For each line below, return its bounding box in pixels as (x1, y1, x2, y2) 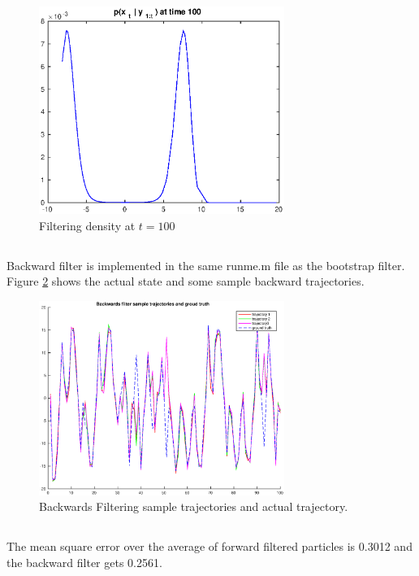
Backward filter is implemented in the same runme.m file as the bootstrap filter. (6, 256, 405, 273)
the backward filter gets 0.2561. (6, 554, 162, 571)
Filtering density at (39, 216, 136, 233)
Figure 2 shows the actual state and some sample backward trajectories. (6, 273, 365, 290)
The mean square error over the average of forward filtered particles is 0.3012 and (6, 538, 413, 555)
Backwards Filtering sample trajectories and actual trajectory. (39, 498, 348, 515)
